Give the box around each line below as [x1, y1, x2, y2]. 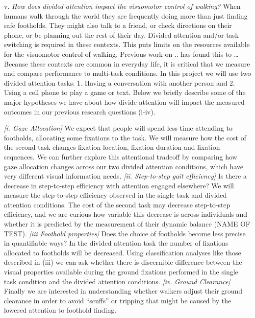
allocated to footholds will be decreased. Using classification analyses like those [4, 247, 241, 257]
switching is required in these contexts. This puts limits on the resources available [4, 39, 250, 49]
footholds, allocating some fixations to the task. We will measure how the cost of [4, 132, 246, 142]
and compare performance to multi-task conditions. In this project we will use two [4, 68, 251, 78]
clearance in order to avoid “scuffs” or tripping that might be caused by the [4, 295, 231, 305]
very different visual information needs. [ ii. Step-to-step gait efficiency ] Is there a [4, 171, 247, 181]
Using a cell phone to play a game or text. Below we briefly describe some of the [4, 87, 246, 97]
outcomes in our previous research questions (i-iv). [4, 106, 155, 116]
